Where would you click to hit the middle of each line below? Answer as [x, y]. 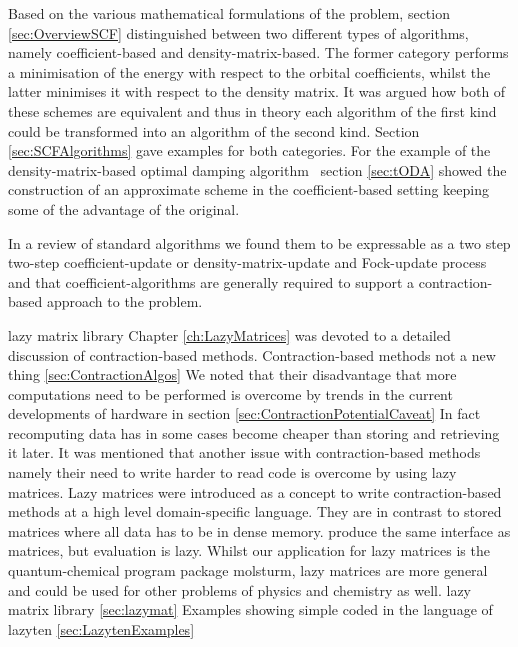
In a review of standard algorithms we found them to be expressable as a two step [259, 242]
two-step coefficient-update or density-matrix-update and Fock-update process [247, 262]
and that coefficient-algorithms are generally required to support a [211, 281]
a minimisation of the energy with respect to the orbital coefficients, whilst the [249, 71]
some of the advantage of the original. [124, 208]
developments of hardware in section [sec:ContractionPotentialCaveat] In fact [244, 413]
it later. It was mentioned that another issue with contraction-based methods [244, 452]
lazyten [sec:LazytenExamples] [101, 628]
